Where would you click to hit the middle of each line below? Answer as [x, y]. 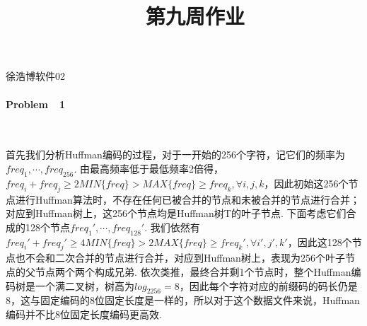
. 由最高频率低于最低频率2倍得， [149, 168]
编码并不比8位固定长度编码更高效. [84, 314]
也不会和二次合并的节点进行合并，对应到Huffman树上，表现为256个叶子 [180, 258]
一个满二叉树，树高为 [85, 285]
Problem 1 [36, 104]
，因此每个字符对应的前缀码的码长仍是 [268, 285]
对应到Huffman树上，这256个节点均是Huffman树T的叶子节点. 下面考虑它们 [176, 213]
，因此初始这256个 [306, 183]
